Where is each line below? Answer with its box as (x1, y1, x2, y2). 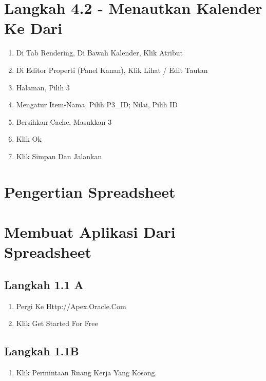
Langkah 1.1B (4, 343, 79, 359)
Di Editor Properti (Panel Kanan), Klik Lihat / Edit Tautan (16, 64, 208, 75)
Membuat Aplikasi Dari (4, 221, 176, 242)
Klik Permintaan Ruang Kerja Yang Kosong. (16, 367, 157, 377)
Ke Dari (4, 17, 63, 39)
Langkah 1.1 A (4, 276, 84, 292)
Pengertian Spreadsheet (4, 181, 176, 202)
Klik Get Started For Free (16, 318, 98, 329)
